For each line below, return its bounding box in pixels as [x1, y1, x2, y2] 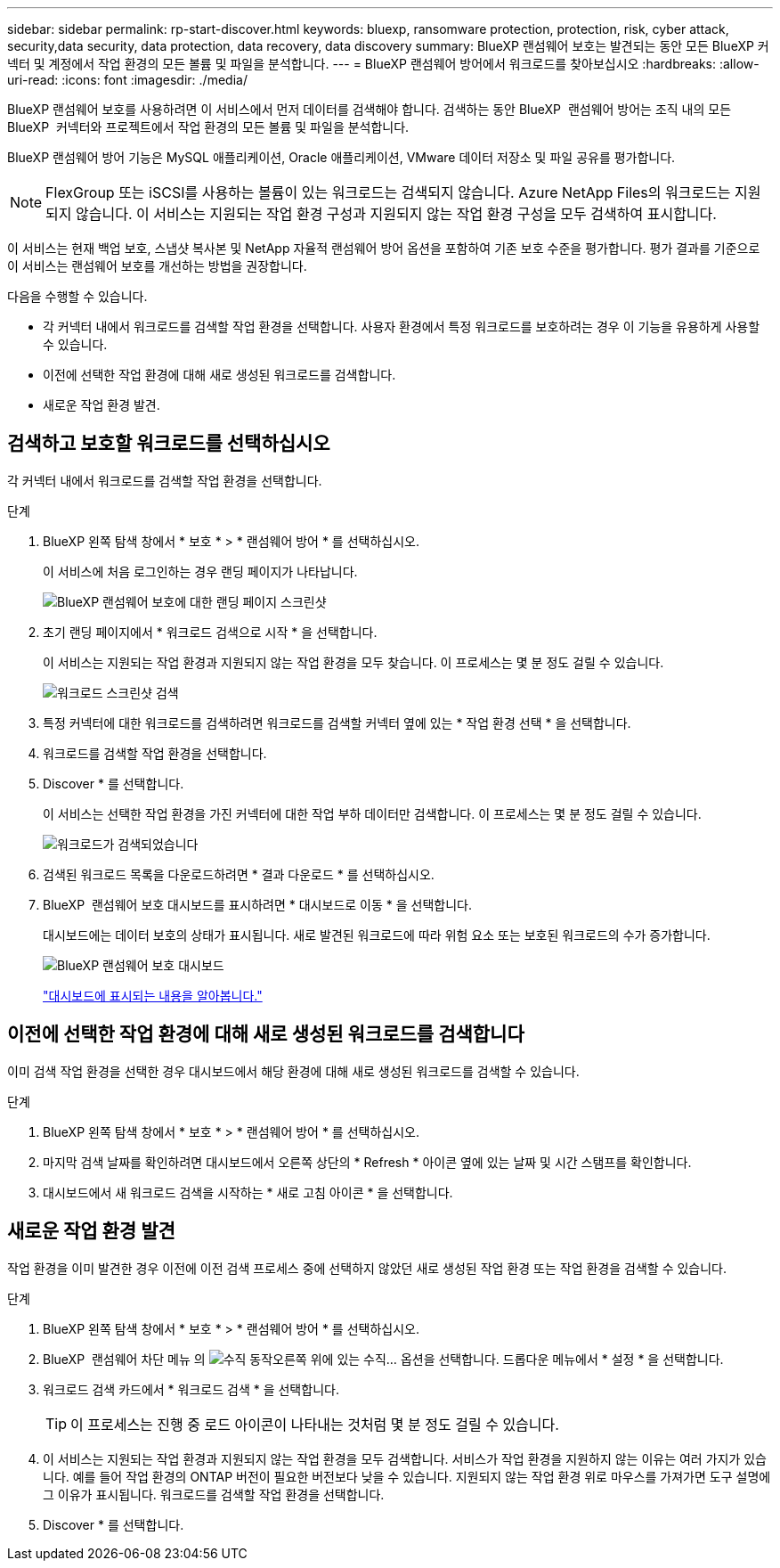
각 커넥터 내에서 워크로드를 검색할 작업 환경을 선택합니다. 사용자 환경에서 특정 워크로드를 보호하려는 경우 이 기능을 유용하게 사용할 [43, 319, 760, 334]
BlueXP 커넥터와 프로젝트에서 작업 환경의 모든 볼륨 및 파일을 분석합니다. [7, 119, 410, 135]
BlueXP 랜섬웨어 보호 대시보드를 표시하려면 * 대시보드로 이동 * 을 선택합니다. [43, 896, 472, 912]
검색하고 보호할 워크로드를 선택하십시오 [7, 432, 330, 455]
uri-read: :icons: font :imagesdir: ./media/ [7, 72, 248, 87]
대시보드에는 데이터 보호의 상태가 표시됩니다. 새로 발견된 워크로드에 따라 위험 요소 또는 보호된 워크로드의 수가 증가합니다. [43, 927, 711, 943]
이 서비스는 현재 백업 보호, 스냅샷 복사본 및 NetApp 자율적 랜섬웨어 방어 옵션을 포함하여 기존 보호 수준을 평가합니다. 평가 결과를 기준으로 [7, 241, 760, 256]
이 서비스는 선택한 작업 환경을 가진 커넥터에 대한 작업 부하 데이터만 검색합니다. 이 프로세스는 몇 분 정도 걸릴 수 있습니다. [43, 805, 702, 821]
